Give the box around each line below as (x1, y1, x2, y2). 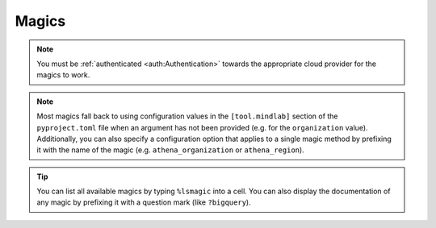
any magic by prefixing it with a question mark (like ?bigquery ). (36, 197, 251, 207)
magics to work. (36, 70, 90, 80)
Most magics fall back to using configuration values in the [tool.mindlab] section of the (36, 111, 338, 121)
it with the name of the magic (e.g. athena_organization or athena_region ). (36, 145, 304, 155)
